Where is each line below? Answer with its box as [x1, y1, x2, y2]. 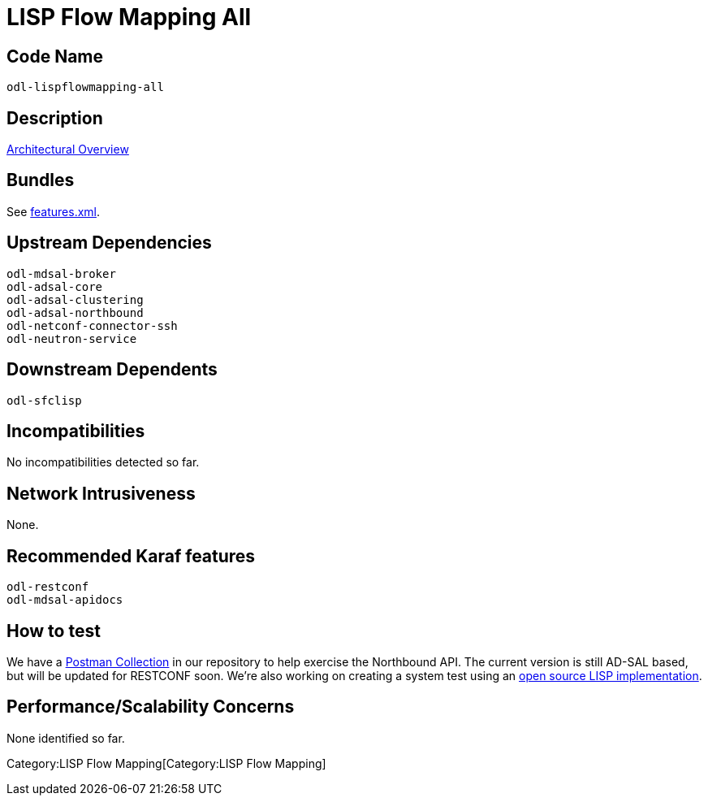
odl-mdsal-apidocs [6, 593, 123, 607]
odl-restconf [6, 580, 89, 594]
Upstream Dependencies [6, 232, 212, 254]
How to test [6, 620, 101, 641]
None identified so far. [6, 730, 125, 745]
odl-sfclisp [6, 393, 82, 407]
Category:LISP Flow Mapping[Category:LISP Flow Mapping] [6, 756, 326, 770]
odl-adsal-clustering [6, 293, 144, 306]
